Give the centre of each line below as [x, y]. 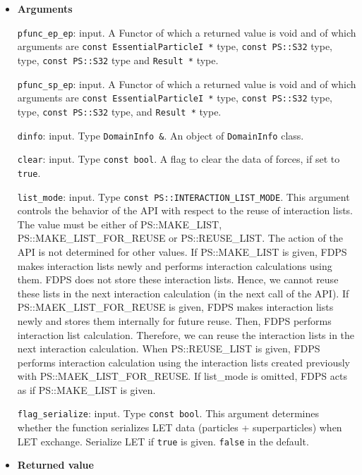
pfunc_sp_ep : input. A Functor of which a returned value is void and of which [187, 84]
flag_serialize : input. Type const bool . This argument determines [168, 413]
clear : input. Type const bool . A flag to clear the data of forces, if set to [179, 159]
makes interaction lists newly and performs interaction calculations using [175, 265]
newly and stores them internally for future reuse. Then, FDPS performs [174, 320]
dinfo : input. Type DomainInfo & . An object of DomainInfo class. [161, 135]
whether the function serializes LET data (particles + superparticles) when [180, 427]
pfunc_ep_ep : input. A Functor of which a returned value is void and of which [187, 32]
